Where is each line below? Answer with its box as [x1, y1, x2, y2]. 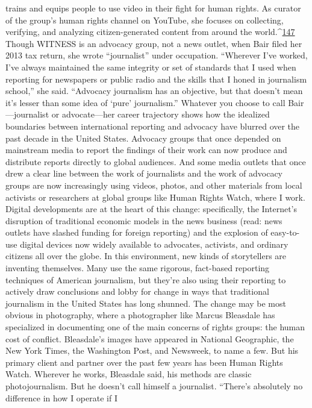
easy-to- [270, 226, 300, 239]
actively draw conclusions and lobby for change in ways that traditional [5, 285, 269, 298]
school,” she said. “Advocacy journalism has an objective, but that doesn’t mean [5, 84, 303, 97]
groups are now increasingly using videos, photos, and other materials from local [5, 178, 302, 191]
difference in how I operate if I [5, 391, 117, 404]
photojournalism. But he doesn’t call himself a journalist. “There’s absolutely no [5, 380, 303, 392]
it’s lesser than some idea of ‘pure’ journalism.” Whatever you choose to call [5, 96, 285, 108]
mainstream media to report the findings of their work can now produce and [5, 143, 287, 156]
